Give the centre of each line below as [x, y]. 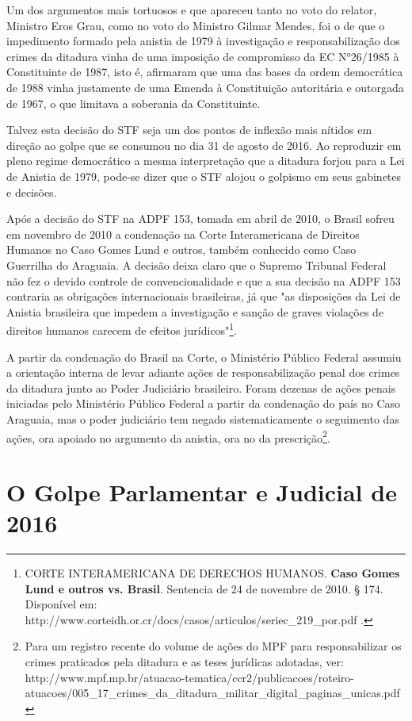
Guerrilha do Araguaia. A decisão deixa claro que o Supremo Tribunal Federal [196, 265]
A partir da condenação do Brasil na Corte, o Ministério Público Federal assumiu [204, 357]
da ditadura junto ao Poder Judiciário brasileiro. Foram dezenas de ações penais [201, 387]
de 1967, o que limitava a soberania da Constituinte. [134, 103]
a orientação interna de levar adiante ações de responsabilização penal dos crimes [203, 372]
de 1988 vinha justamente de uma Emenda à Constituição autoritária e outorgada [205, 87]
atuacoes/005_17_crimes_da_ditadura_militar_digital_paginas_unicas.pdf [212, 693]
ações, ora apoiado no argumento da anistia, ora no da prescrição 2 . [168, 436]
